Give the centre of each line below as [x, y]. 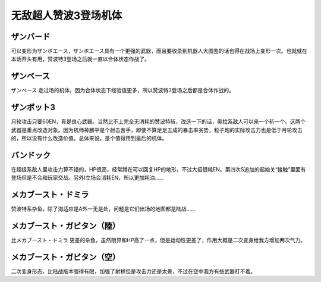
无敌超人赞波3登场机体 [67, 15]
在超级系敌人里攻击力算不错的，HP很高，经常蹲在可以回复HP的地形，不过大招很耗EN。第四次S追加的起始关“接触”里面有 [158, 169]
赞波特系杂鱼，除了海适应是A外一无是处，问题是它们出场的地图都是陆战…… [103, 209]
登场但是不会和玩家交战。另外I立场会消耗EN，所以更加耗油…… [87, 178]
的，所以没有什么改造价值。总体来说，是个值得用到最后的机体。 [89, 138]
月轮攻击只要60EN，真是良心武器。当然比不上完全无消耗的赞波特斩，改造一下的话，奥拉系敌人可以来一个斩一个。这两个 [158, 121]
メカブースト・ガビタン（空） [65, 257]
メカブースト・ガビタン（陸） [65, 226]
